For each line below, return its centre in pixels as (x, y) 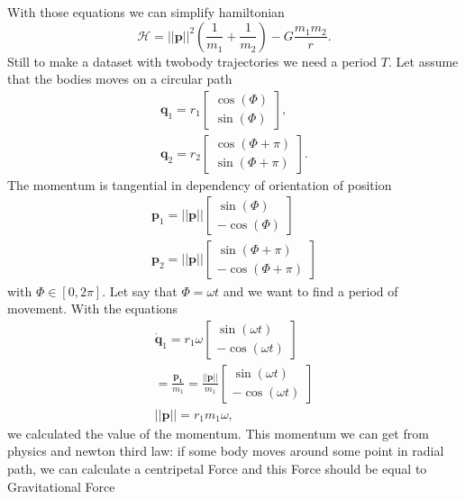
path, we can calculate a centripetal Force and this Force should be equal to (217, 468)
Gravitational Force (61, 486)
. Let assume (424, 61)
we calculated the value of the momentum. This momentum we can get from (218, 433)
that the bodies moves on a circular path (120, 79)
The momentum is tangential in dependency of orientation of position (200, 184)
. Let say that (140, 290)
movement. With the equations (93, 308)
